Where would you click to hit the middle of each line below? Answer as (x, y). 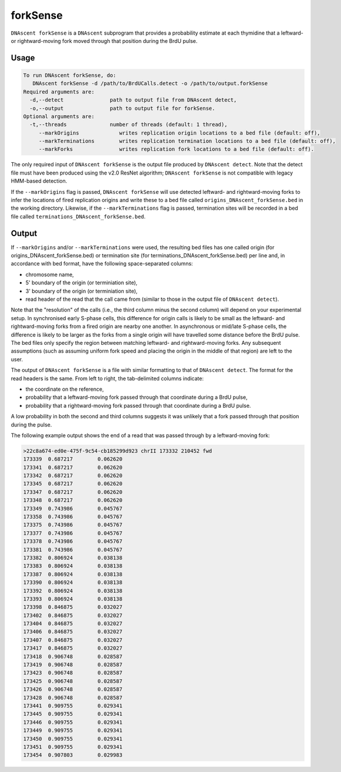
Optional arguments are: (59, 116)
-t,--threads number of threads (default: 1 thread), (129, 125)
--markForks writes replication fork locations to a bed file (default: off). (176, 149)
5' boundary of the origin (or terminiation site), (82, 283)
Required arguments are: (59, 92)
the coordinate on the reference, (65, 389)
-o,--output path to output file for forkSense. (122, 108)
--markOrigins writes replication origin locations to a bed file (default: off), (179, 133)
